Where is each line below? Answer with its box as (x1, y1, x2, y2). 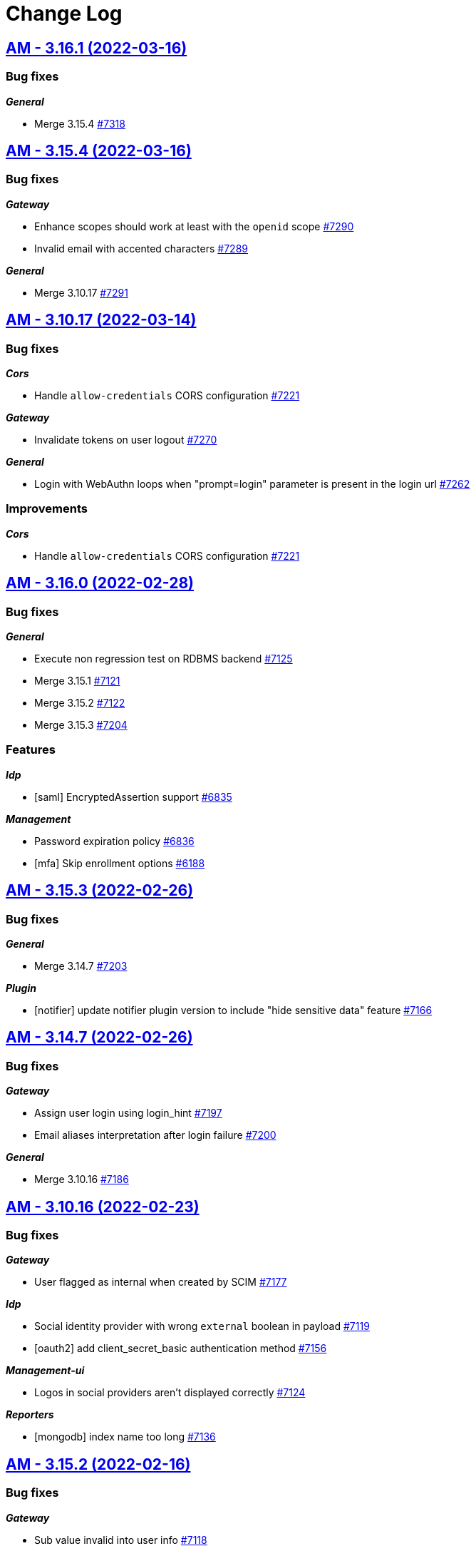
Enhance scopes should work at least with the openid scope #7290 (34, 220, 354, 232)
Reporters (6, 1408, 54, 1421)
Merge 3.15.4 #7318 (34, 117, 125, 130)
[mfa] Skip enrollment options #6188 (34, 856, 205, 869)
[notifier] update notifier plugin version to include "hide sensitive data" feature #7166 (34, 1003, 433, 1016)
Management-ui (6, 1364, 85, 1377)
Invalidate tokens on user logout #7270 (34, 433, 217, 446)
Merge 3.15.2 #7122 (34, 696, 125, 709)
